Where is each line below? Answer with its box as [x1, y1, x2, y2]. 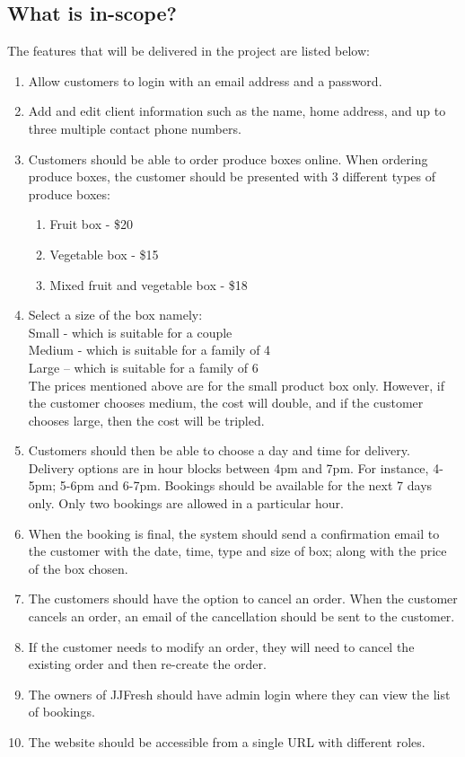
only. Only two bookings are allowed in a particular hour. [28, 494, 344, 513]
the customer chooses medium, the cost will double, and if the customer [28, 393, 424, 412]
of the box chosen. [28, 559, 128, 577]
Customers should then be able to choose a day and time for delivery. [28, 441, 410, 460]
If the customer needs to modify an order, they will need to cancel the [28, 637, 415, 656]
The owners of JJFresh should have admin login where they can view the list [28, 684, 451, 703]
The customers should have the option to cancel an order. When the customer [28, 589, 458, 608]
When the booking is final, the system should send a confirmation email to [28, 524, 440, 542]
